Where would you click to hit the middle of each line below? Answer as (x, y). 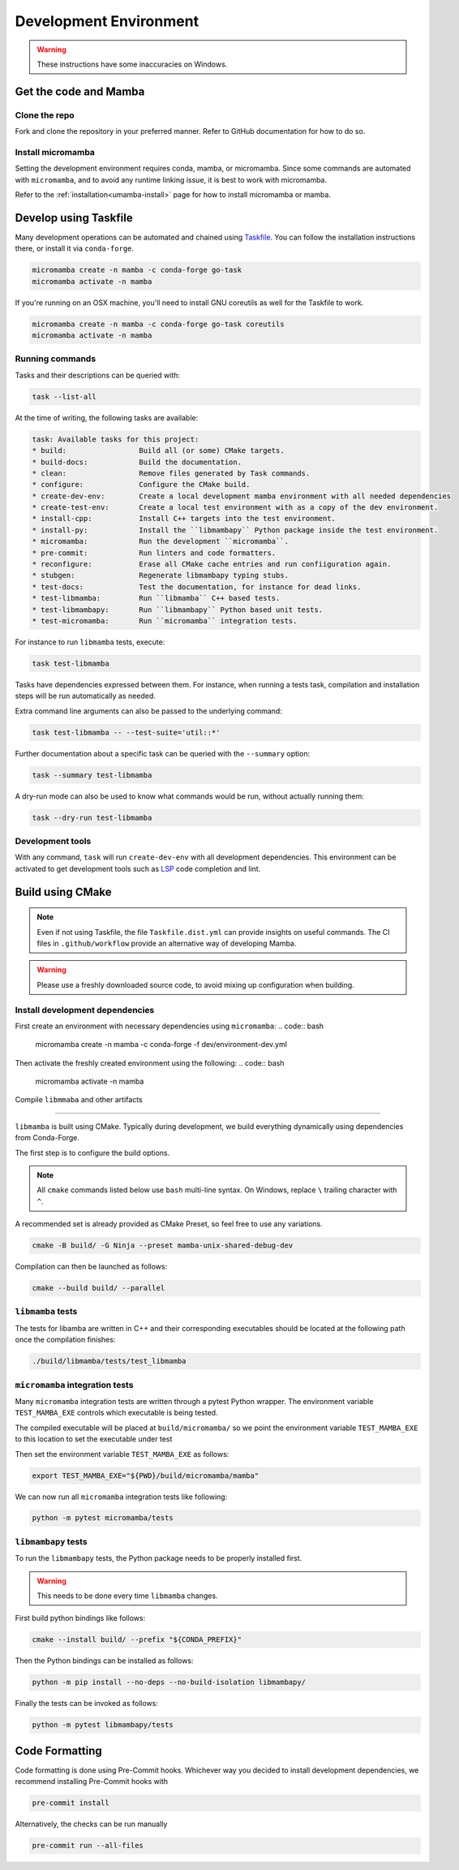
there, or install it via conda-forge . (74, 248)
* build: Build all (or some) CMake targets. (158, 451)
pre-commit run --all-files (88, 1846)
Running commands (56, 359)
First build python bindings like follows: (80, 1618)
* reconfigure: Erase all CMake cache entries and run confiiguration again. (212, 564)
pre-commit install (71, 1803)
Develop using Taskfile (74, 218)
